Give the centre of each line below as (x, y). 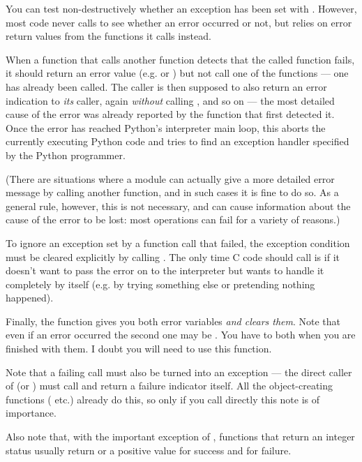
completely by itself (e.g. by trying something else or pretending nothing (160, 284)
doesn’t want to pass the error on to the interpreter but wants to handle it (165, 270)
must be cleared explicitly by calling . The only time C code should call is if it (173, 256)
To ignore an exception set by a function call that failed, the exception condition (178, 243)
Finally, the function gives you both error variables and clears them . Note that (173, 321)
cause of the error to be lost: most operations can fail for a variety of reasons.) (173, 219)
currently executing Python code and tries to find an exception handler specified (178, 141)
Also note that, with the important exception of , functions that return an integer (180, 437)
